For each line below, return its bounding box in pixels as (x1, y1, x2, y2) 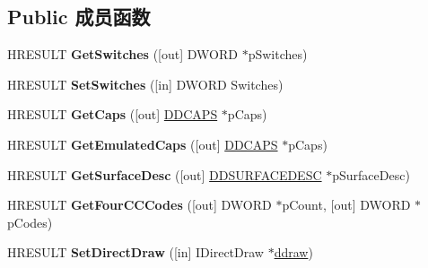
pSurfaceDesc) (332, 165, 410, 184)
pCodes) (7, 212, 53, 231)
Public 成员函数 (7, 3, 151, 30)
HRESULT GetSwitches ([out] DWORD (7, 45, 238, 64)
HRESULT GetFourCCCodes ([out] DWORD (7, 195, 272, 214)
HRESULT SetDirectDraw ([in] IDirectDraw (7, 243, 264, 262)
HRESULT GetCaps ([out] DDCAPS (7, 105, 218, 124)
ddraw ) (274, 243, 313, 262)
